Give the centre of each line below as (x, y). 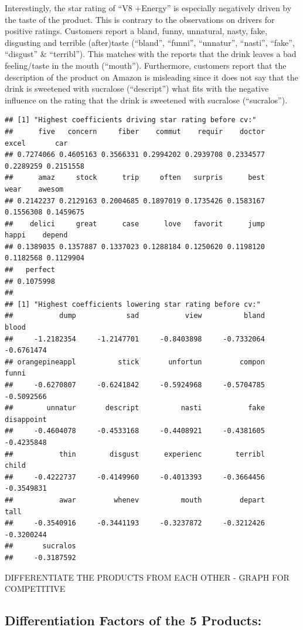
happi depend (36, 235)
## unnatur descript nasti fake (135, 408)
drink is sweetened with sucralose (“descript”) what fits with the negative (137, 88)
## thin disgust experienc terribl (135, 454)
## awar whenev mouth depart (135, 500)
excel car (36, 143)
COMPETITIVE (35, 589)
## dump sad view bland (135, 316)
